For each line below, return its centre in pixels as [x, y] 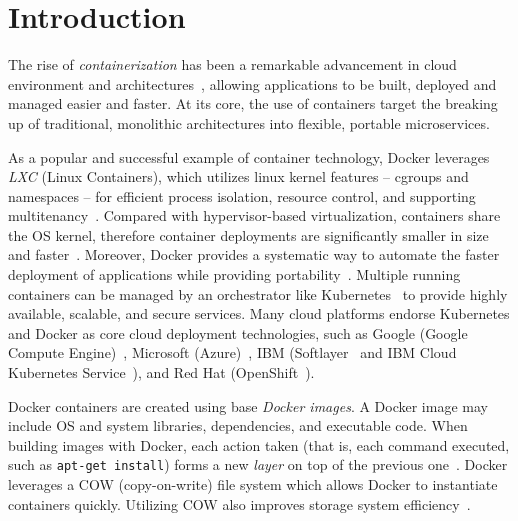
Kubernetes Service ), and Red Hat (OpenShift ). [161, 372]
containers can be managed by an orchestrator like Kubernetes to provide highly [258, 293]
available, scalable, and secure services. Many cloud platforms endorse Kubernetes [259, 313]
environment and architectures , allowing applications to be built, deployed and [252, 83]
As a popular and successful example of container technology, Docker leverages [249, 156]
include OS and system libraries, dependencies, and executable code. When [238, 425]
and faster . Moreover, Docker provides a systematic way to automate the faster [254, 254]
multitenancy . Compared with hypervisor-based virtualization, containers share [254, 215]
